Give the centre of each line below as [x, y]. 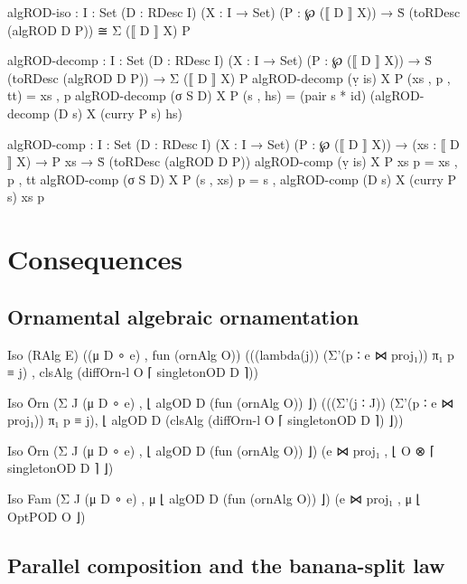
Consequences [95, 259]
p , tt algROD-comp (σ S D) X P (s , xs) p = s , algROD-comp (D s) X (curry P [232, 179]
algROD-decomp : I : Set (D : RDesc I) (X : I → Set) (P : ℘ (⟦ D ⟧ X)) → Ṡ [220, 60]
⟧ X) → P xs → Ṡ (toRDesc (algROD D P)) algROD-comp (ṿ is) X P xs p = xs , [233, 161]
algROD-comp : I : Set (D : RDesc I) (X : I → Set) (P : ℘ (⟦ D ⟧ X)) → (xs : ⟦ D [233, 143]
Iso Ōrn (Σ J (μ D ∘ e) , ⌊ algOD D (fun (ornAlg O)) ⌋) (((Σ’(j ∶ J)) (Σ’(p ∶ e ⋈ [231, 402]
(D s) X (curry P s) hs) [118, 113]
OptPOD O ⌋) [47, 516]
